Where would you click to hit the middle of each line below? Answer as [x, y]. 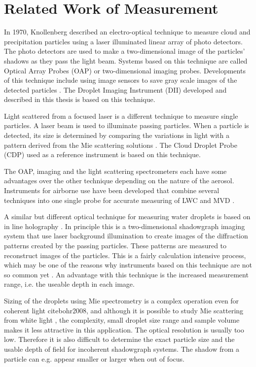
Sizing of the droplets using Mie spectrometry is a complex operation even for [122, 300]
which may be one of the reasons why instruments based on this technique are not [128, 265]
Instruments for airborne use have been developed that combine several [112, 190]
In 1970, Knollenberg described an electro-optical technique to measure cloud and [127, 32]
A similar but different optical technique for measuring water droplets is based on [127, 217]
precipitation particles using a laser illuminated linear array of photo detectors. [124, 41]
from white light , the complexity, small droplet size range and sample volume [122, 320]
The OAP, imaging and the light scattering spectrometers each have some [115, 171]
